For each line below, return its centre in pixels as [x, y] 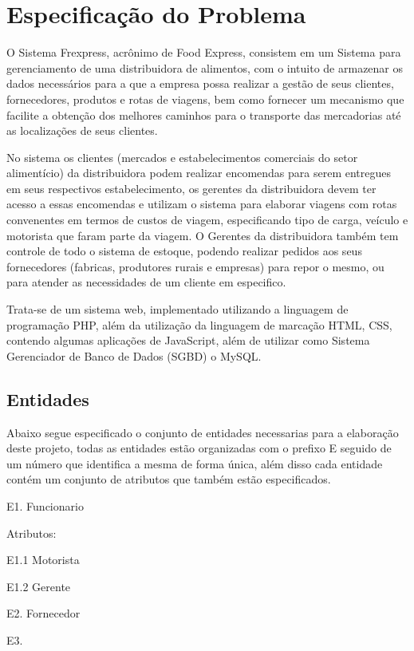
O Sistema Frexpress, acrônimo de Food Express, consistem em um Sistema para [204, 52]
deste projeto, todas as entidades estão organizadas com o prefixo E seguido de [199, 448]
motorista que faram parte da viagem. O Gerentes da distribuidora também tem [203, 235]
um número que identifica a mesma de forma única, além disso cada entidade [195, 463]
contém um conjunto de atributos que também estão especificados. [169, 479]
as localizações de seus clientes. [82, 130]
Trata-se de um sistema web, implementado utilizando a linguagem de [177, 309]
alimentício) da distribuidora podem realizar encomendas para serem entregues [199, 173]
